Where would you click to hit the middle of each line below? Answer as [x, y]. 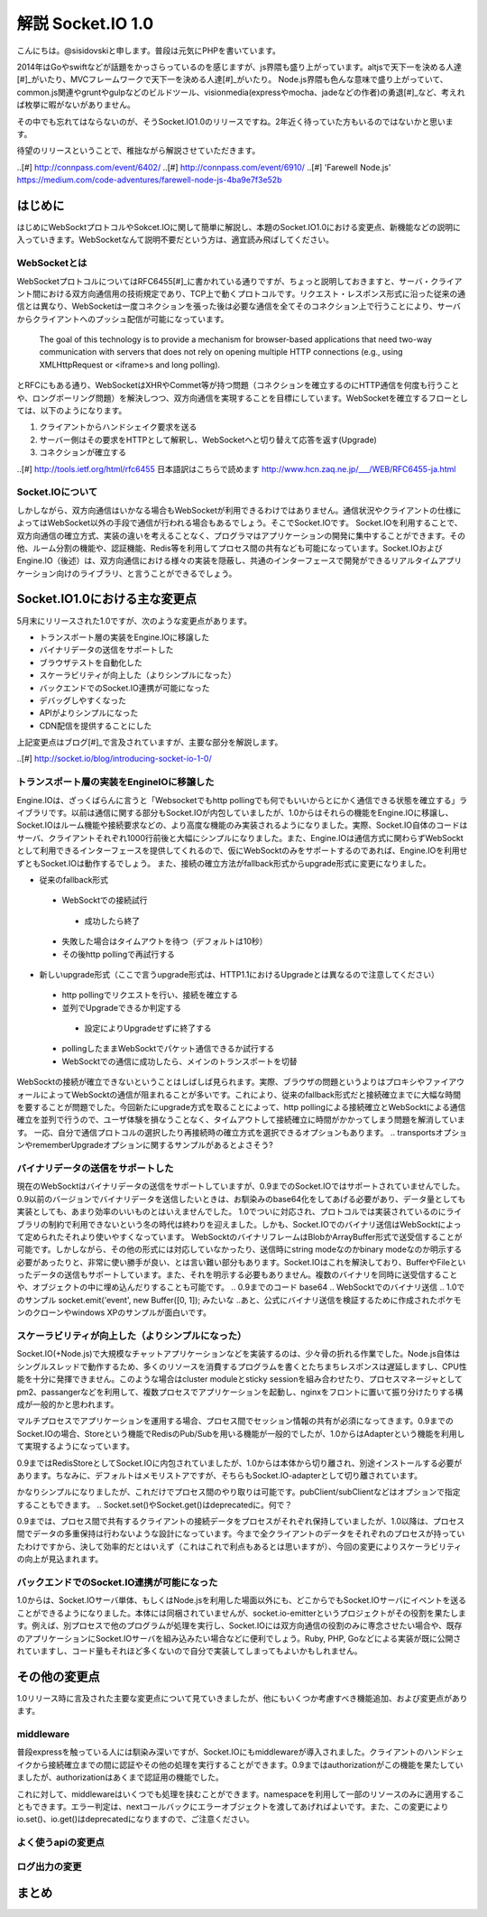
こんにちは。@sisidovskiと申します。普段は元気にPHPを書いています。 [149, 51]
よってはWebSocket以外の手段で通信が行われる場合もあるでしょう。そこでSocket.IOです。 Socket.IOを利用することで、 [239, 523]
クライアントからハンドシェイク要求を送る [118, 427]
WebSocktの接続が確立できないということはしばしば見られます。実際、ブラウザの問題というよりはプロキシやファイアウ [240, 1082]
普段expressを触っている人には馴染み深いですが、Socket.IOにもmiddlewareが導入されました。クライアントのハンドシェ [240, 1752]
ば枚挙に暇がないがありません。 [76, 105]
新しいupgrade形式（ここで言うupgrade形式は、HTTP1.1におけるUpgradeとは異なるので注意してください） [239, 974]
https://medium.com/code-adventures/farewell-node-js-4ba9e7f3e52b [149, 180]
